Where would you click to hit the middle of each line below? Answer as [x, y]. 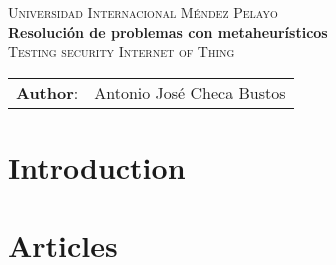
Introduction [97, 166]
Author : [47, 92]
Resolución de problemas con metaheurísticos [168, 31]
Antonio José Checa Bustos [190, 92]
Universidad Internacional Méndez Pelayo [143, 12]
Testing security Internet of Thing [121, 51]
